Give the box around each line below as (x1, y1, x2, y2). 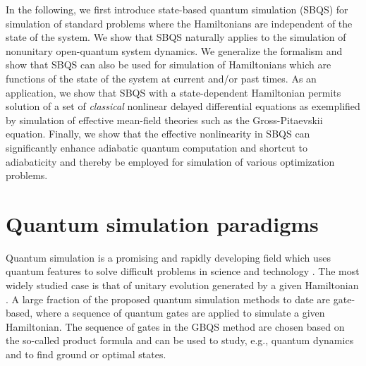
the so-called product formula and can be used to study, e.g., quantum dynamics (6, 333, 354, 348)
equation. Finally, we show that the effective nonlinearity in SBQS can (6, 126, 310, 141)
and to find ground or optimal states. (6, 347, 166, 361)
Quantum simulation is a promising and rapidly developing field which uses (6, 250, 331, 264)
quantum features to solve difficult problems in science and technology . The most (6, 264, 360, 279)
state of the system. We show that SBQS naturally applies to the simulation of (6, 30, 346, 44)
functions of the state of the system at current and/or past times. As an (6, 71, 317, 85)
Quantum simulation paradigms (6, 209, 319, 238)
